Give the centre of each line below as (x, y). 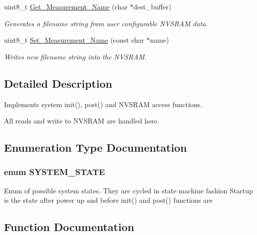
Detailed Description (58, 83)
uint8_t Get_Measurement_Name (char (66, 6)
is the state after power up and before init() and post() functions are (108, 200)
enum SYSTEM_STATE (55, 172)
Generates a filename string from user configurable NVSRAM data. (106, 23)
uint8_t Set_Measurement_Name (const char (74, 40)
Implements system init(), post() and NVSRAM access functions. (103, 104)
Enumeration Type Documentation (96, 147)
